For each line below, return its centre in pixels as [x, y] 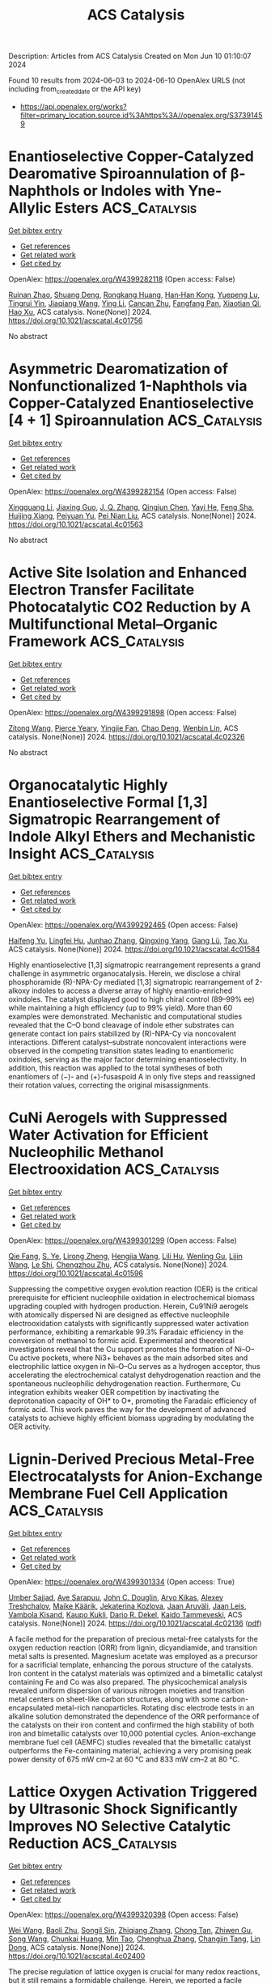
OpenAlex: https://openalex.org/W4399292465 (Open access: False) [123, 925]
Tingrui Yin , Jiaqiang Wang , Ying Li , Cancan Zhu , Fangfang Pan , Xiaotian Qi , [135, 303]
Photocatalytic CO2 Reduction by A [130, 607]
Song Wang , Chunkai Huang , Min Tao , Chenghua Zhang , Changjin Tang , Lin [134, 1939]
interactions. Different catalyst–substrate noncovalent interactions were [127, 1042]
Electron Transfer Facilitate [102, 590]
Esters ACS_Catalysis [126, 208]
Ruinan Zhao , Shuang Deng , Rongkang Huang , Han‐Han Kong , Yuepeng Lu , [134, 295]
